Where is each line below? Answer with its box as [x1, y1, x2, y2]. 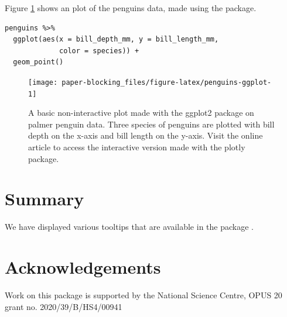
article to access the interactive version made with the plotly [28, 141, 245, 153]
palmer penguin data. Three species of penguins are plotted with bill [28, 118, 275, 130]
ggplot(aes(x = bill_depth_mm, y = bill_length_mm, [13, 35, 219, 44]
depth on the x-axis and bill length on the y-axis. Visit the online [28, 129, 263, 142]
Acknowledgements [5, 255, 161, 279]
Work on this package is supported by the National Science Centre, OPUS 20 [5, 289, 282, 301]
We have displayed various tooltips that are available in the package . [5, 220, 254, 233]
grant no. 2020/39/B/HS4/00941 [5, 300, 122, 312]
